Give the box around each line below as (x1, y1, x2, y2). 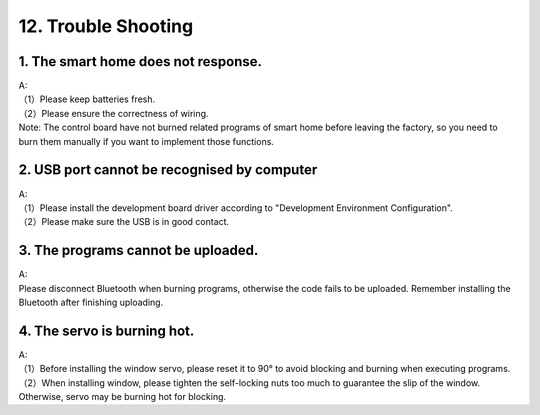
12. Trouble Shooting (18, 15, 194, 37)
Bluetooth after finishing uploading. (18, 296, 164, 308)
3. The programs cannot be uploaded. (18, 242, 259, 259)
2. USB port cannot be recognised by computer (18, 161, 318, 179)
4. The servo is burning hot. (18, 322, 195, 339)
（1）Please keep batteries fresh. (18, 93, 156, 105)
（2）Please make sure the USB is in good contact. (18, 216, 230, 228)
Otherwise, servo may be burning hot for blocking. (18, 391, 227, 403)
